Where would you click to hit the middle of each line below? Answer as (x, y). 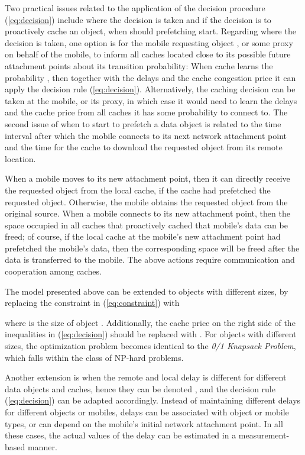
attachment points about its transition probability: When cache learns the (139, 65)
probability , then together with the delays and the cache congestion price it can (150, 77)
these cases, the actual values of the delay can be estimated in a (121, 435)
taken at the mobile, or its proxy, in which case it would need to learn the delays (151, 100)
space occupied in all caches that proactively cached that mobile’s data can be (146, 225)
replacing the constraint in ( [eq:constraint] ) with (92, 303)
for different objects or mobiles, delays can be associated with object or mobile (147, 412)
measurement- (264, 435)
